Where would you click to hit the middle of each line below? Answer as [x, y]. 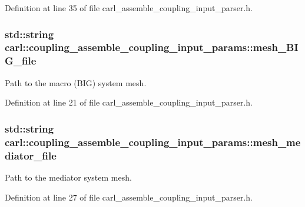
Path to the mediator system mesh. [68, 177]
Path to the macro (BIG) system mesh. [76, 82]
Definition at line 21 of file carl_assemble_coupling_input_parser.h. [129, 102]
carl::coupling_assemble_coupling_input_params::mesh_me [153, 142]
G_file [21, 61]
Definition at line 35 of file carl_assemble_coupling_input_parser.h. [129, 8]
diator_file [31, 155]
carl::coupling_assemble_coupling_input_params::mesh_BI [152, 47]
